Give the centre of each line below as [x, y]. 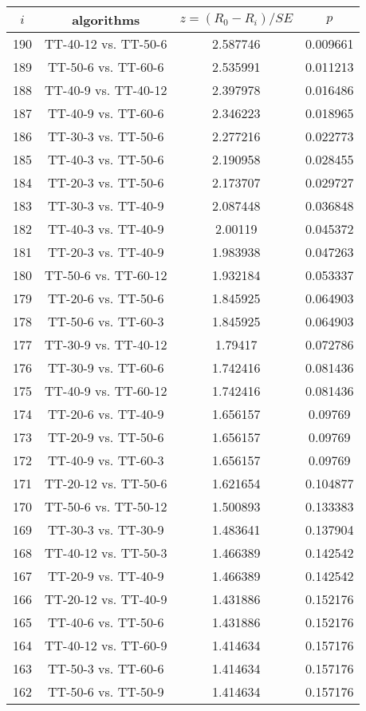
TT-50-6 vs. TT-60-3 [106, 321]
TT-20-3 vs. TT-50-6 [106, 182]
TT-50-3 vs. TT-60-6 [106, 668]
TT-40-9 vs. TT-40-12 [106, 90]
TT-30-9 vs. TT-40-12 [106, 344]
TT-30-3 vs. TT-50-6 [106, 136]
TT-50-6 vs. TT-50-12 [106, 506]
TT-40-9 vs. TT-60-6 [106, 113]
